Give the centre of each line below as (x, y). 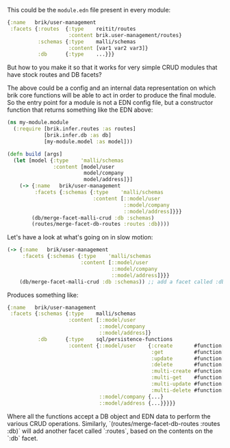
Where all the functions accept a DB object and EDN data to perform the (109, 416)
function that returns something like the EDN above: (80, 110)
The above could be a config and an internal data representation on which (112, 88)
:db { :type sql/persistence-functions (105, 339)
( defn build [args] (35, 154)
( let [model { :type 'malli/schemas (69, 161)
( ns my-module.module (38, 123)
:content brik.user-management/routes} (125, 35)
